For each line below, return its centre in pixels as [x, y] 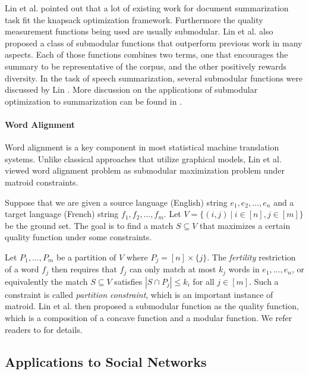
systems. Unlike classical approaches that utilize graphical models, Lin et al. [143, 158]
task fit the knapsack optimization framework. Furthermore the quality [134, 19]
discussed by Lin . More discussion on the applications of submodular [131, 89]
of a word [22, 269]
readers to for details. [44, 329]
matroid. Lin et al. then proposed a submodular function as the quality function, [152, 306]
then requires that [84, 269]
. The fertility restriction [251, 257]
